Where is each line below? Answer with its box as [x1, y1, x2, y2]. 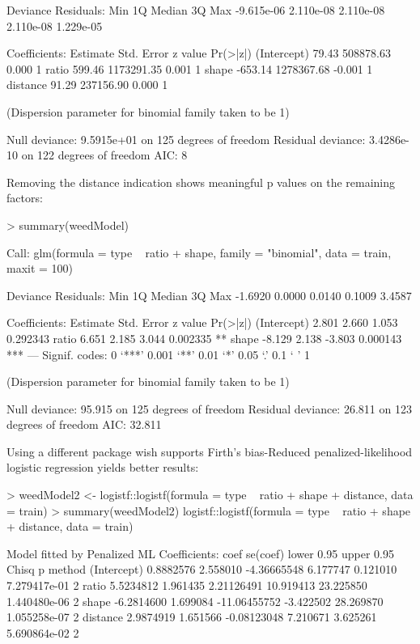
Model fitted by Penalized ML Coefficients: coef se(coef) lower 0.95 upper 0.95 [6, 544, 394, 561]
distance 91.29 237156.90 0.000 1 [6, 76, 168, 93]
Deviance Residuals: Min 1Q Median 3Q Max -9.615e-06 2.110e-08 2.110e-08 [6, 2, 385, 18]
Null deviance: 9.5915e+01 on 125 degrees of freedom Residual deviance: [6, 130, 366, 147]
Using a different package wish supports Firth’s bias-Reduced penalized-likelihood [6, 443, 413, 460]
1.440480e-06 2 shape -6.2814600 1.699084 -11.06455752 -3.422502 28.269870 [6, 592, 384, 609]
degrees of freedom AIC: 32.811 [6, 416, 162, 433]
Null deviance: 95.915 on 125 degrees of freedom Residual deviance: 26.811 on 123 [6, 400, 412, 417]
